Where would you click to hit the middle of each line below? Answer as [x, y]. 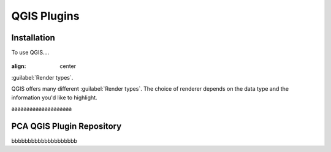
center [68, 66]
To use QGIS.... [30, 53]
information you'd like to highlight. [54, 97]
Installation [33, 38]
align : [19, 66]
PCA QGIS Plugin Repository [67, 126]
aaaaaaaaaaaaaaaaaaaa [42, 109]
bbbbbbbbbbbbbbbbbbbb [44, 140]
